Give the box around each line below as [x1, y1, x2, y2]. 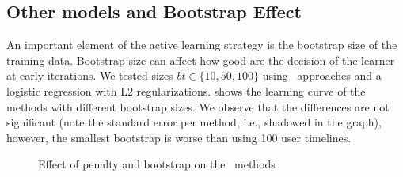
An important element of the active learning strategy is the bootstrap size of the [6, 36, 397, 53]
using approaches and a [262, 67, 382, 84]
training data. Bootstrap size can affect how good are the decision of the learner [6, 51, 395, 68]
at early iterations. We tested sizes [6, 67, 173, 84]
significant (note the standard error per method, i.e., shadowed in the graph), [6, 114, 382, 130]
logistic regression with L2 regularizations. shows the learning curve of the [6, 82, 366, 99]
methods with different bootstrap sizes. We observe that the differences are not [6, 98, 390, 115]
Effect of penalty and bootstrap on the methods [38, 156, 276, 172]
